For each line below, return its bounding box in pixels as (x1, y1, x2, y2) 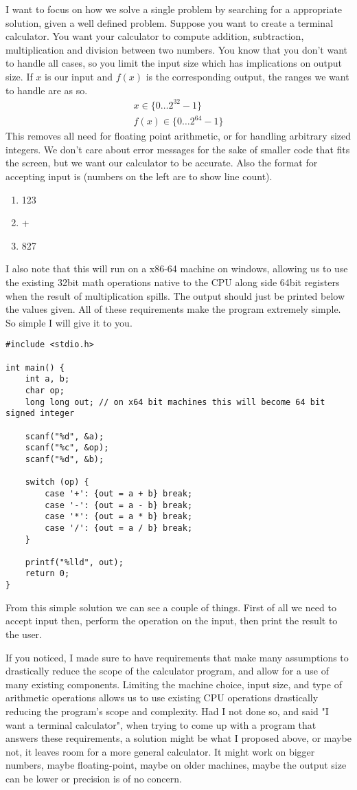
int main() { (5, 362, 65, 373)
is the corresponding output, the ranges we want (146, 69, 349, 83)
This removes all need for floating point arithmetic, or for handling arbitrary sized (5, 129, 352, 143)
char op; (25, 385, 65, 395)
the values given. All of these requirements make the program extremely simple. (5, 302, 341, 316)
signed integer (5, 408, 75, 419)
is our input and (45, 69, 113, 83)
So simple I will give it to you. (5, 315, 133, 329)
